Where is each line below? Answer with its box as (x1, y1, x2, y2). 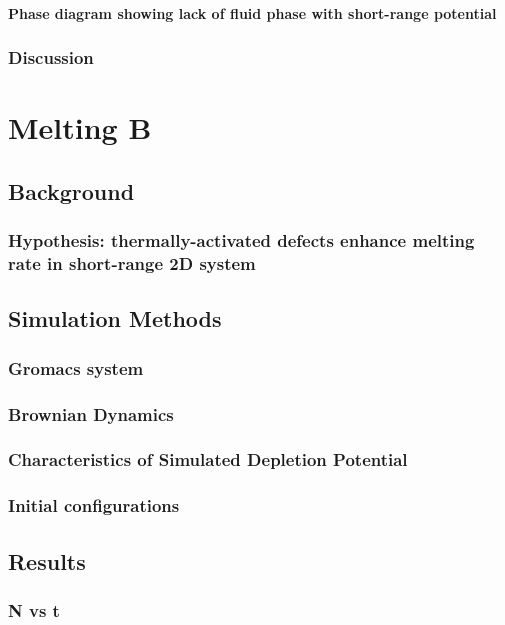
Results (8, 545, 86, 576)
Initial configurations (8, 493, 180, 518)
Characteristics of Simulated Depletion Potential (8, 447, 408, 472)
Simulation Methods (8, 303, 222, 334)
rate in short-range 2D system (8, 251, 256, 276)
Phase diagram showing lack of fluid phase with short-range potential (8, 2, 497, 23)
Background (8, 175, 135, 206)
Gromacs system (8, 355, 144, 380)
